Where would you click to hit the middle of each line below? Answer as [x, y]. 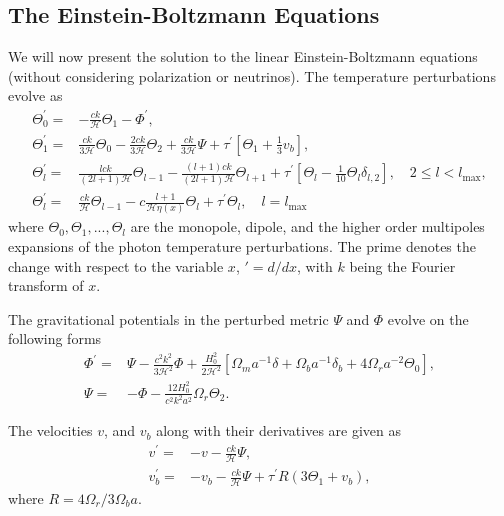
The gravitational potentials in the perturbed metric [168, 318]
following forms [55, 338]
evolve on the [428, 318]
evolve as [35, 95]
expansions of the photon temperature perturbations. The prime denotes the [242, 245]
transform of [46, 285]
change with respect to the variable [116, 265]
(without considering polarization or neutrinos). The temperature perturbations [252, 75]
